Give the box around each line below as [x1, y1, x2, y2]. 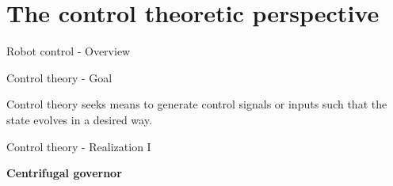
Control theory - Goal [6, 69, 113, 85]
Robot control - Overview [6, 43, 131, 59]
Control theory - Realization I [6, 138, 151, 154]
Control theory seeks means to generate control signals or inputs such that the [6, 96, 387, 112]
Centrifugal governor [6, 165, 122, 181]
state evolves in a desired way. [6, 111, 152, 127]
